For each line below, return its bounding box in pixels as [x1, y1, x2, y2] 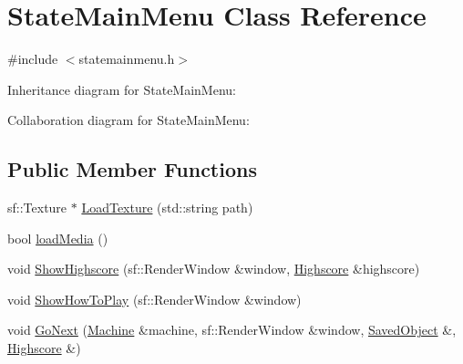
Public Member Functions [7, 155, 257, 183]
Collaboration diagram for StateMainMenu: [7, 110, 250, 130]
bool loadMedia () [7, 228, 108, 247]
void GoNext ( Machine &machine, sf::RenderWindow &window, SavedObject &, [7, 320, 457, 339]
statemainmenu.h [78, 49, 175, 68]
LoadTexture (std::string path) [81, 198, 253, 217]
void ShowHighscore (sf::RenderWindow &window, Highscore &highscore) [7, 259, 420, 278]
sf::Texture [7, 198, 67, 217]
